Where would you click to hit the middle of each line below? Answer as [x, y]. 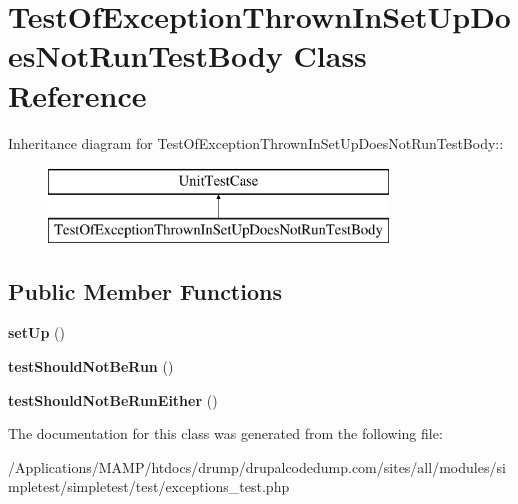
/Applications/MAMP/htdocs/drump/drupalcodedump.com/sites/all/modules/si [257, 466]
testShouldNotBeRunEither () [113, 399]
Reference [77, 94]
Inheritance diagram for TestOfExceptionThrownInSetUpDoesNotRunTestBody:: [256, 142]
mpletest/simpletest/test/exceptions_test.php [149, 486]
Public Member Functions [145, 290]
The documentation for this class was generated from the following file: [225, 433]
